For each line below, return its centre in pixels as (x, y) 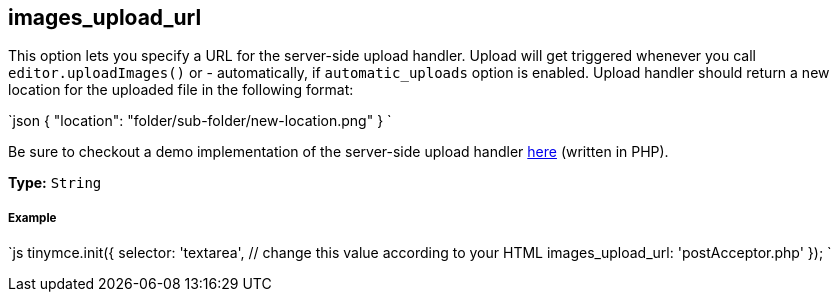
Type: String (55, 183)
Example (32, 217)
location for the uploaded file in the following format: (181, 90)
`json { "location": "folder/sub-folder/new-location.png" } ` (200, 121)
